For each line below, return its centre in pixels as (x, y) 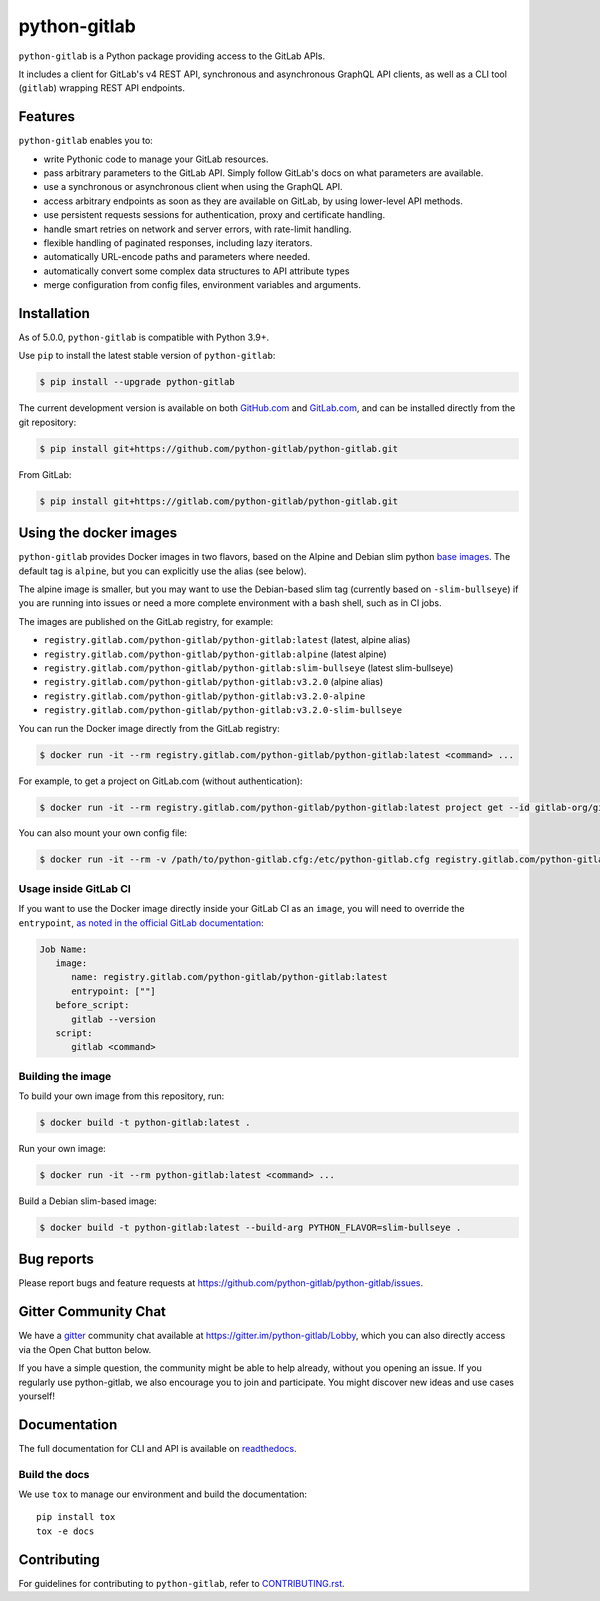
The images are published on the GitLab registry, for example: (146, 621)
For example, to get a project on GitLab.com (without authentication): (161, 781)
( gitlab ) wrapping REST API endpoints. (101, 88)
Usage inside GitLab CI (75, 888)
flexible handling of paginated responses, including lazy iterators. (178, 242)
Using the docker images (98, 533)
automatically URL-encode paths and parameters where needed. (176, 257)
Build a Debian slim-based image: (87, 1201)
